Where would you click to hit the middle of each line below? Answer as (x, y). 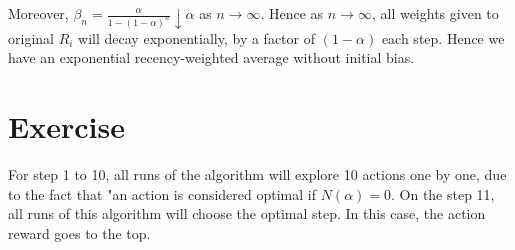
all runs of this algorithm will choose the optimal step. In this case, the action (247, 213)
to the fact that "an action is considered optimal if (162, 193)
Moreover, (38, 13)
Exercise (66, 126)
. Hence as (292, 13)
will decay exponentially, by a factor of (196, 37)
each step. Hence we (443, 37)
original (31, 37)
